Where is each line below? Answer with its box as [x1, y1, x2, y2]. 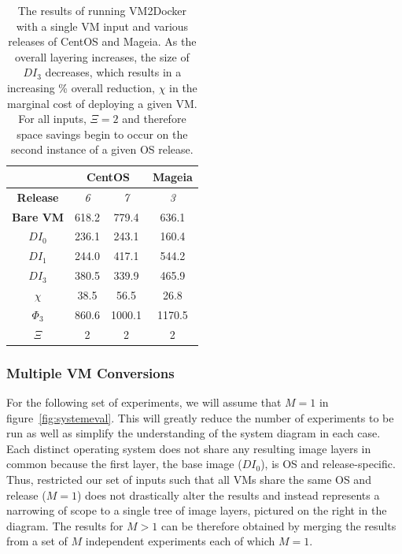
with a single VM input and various [16, 17, 189, 34]
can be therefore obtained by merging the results [161, 517, 396, 534]
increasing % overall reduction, [6, 79, 155, 95]
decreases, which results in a [45, 64, 182, 80]
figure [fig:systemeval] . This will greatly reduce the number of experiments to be [6, 409, 394, 426]
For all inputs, [18, 110, 87, 127]
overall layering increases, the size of [15, 48, 190, 65]
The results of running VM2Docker [17, 2, 187, 18]
